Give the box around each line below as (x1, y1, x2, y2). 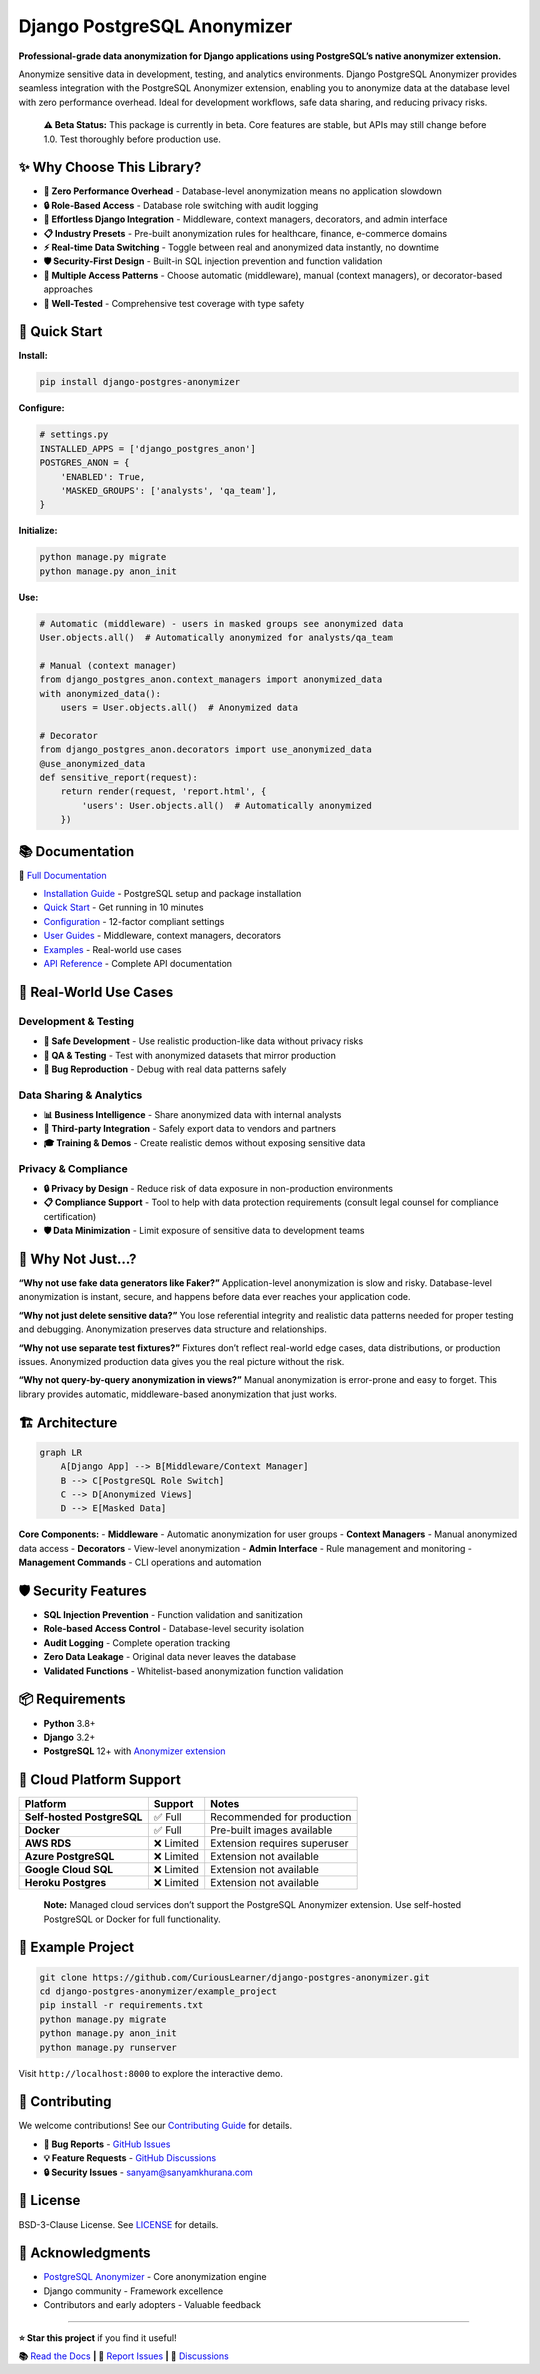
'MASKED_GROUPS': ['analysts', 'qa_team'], (60, 485, 277, 496)
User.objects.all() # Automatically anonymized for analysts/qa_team (39, 632, 394, 644)
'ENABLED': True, (60, 471, 146, 482)
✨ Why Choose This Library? (18, 159, 202, 176)
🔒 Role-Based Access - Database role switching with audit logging (43, 199, 319, 211)
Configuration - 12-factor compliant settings (43, 915, 225, 927)
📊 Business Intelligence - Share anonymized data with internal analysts (43, 1109, 342, 1121)
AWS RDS (24, 1836, 72, 1850)
